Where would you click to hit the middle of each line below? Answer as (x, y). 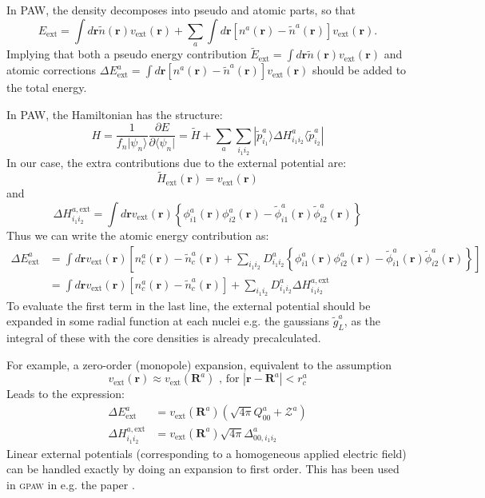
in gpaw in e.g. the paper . (71, 484)
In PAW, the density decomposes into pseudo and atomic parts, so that (181, 10)
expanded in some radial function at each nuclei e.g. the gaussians (168, 321)
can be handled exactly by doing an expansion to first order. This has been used (203, 469)
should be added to (359, 70)
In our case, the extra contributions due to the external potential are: (177, 162)
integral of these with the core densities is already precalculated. (164, 338)
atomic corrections (52, 70)
